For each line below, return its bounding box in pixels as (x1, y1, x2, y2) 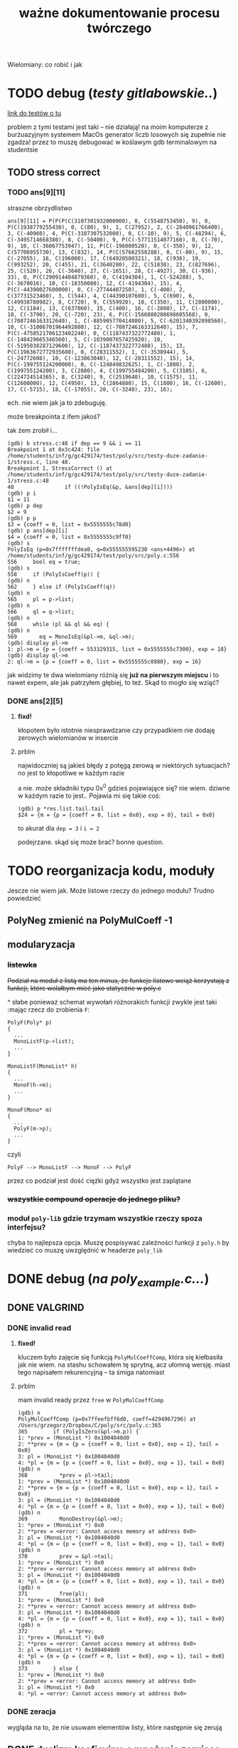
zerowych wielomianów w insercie (17, 734, 119, 742)
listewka (7, 960, 38, 970)
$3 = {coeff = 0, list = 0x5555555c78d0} (7, 520, 132, 528)
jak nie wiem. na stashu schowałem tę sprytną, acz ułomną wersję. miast (17, 1360, 231, 1369)
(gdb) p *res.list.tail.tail (17, 805, 104, 812)
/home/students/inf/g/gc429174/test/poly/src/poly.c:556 (7, 552, 180, 559)
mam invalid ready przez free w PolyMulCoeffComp (17, 1396, 164, 1404)
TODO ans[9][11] (7, 187, 65, 197)
